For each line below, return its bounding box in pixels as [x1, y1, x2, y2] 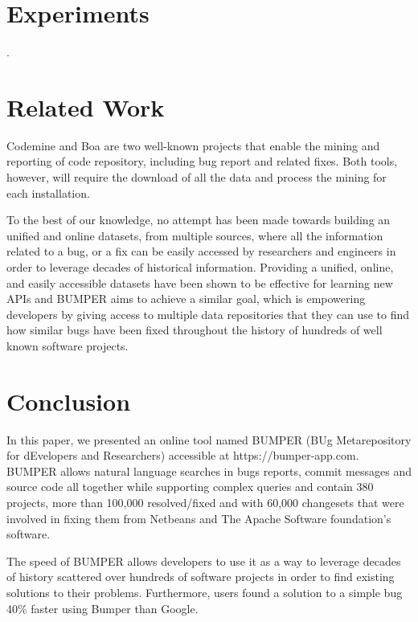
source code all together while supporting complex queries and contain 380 [6, 478, 374, 495]
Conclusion [6, 384, 131, 417]
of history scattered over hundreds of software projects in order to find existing [6, 568, 395, 585]
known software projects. [6, 337, 129, 354]
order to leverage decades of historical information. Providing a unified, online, [6, 259, 394, 275]
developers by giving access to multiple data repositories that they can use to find [6, 305, 410, 322]
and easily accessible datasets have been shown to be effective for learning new [6, 274, 393, 291]
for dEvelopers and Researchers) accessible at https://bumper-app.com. [6, 447, 359, 464]
